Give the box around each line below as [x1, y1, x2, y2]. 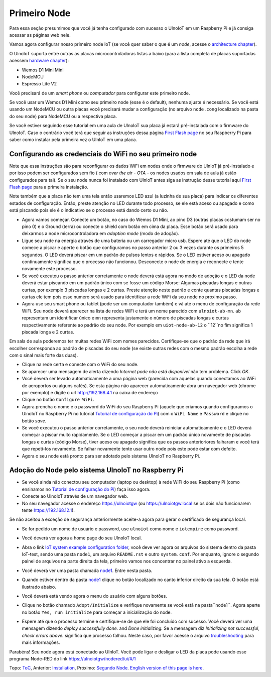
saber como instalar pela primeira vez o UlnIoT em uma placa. [9, 137, 138, 143]
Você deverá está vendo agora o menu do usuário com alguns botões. [22, 593, 168, 599]
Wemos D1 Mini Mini [22, 67, 64, 73]
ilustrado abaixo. [22, 584, 56, 590]
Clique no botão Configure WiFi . [22, 397, 95, 403]
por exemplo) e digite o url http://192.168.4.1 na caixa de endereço [22, 390, 158, 396]
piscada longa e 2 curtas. [22, 329, 75, 335]
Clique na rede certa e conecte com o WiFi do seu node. [22, 362, 139, 368]
